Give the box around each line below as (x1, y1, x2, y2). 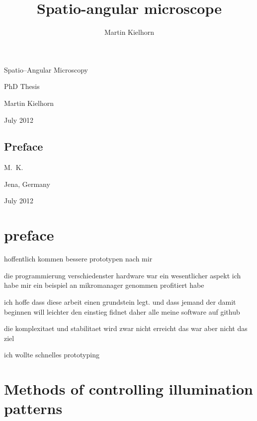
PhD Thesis (4, 81, 40, 91)
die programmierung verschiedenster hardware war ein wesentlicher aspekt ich (4, 270, 241, 280)
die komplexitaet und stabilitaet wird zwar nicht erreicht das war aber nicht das (4, 323, 248, 334)
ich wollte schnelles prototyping (4, 349, 99, 360)
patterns (4, 398, 63, 419)
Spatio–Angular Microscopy (4, 64, 88, 75)
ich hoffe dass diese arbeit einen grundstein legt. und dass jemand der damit (4, 296, 236, 307)
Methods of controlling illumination (4, 379, 253, 399)
